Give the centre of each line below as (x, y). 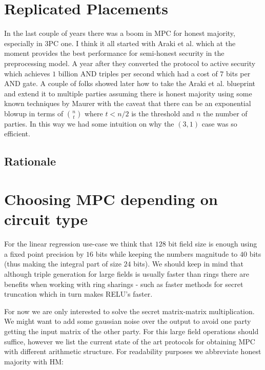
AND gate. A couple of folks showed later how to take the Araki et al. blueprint (130, 83)
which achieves (27, 73)
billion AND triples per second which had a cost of (138, 73)
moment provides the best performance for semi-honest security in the (114, 53)
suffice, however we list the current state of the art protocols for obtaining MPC (130, 341)
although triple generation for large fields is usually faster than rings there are (127, 273)
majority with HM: (34, 361)
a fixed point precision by (44, 253)
